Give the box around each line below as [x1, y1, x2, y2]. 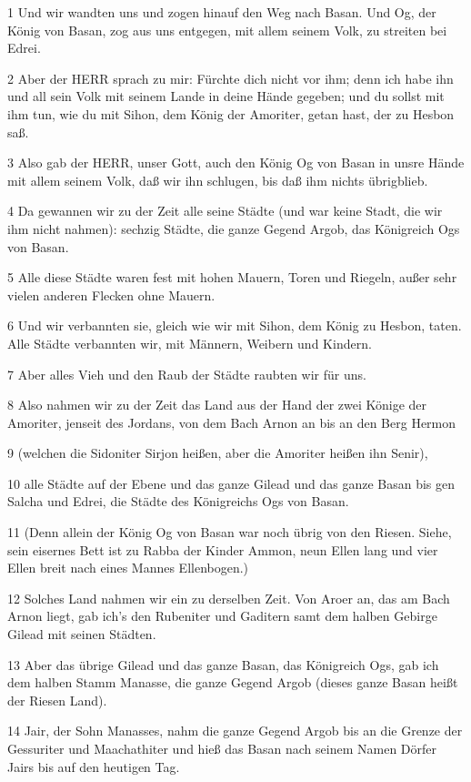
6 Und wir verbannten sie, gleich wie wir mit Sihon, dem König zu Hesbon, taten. [7, 316, 462, 335]
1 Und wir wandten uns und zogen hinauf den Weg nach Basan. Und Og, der [7, 3, 436, 21]
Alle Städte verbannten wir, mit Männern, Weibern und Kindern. [7, 333, 372, 352]
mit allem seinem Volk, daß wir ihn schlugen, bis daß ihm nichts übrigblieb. [7, 170, 428, 189]
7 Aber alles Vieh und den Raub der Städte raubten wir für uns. [7, 364, 366, 383]
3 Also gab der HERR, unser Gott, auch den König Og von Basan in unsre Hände [7, 153, 465, 172]
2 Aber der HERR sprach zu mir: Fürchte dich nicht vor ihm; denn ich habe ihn [7, 68, 454, 87]
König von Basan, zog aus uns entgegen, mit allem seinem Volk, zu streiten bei [7, 20, 447, 39]
